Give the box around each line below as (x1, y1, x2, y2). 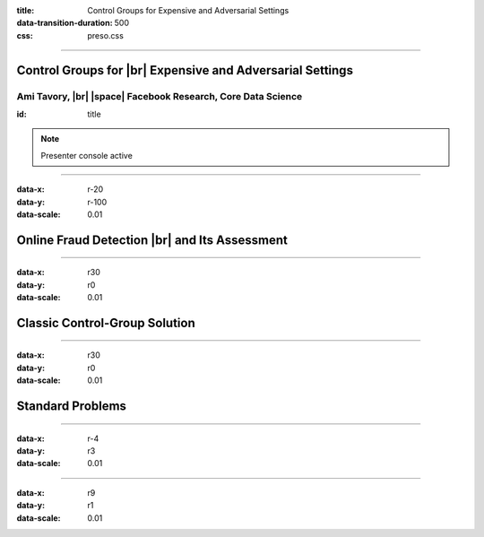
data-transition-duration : (16, 18, 113, 29)
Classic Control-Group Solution (16, 315, 196, 331)
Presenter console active (40, 150, 134, 160)
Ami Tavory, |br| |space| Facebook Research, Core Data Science (16, 90, 303, 102)
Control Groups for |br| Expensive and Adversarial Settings (16, 63, 354, 78)
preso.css (87, 30, 125, 40)
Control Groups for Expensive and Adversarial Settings (87, 5, 290, 15)
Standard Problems (16, 399, 127, 414)
